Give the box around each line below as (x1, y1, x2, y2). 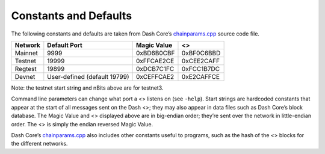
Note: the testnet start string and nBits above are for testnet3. (11, 84, 164, 91)
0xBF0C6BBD (181, 49, 221, 57)
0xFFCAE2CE (135, 57, 175, 65)
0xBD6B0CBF (135, 49, 175, 57)
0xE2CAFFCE (181, 72, 220, 81)
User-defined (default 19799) (47, 72, 129, 81)
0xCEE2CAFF (181, 57, 220, 65)
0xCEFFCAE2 (135, 72, 175, 81)
